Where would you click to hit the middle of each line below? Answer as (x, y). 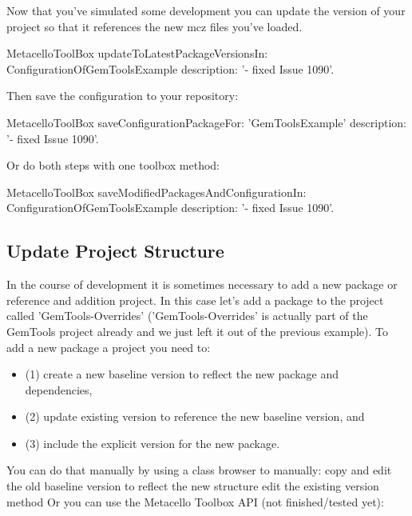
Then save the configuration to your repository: (123, 96)
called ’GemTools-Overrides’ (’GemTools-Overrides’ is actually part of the (187, 316)
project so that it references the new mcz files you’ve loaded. (154, 26)
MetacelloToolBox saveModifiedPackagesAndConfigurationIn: (156, 192)
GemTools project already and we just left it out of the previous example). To (198, 331)
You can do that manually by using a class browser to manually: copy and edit (199, 470)
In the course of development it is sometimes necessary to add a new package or (202, 284)
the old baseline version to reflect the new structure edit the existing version (193, 486)
